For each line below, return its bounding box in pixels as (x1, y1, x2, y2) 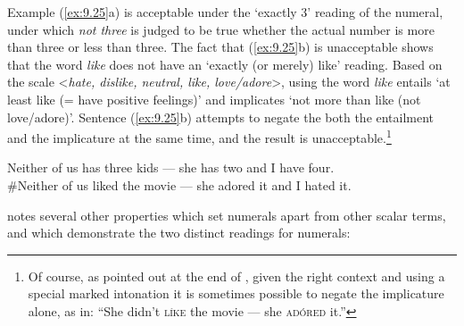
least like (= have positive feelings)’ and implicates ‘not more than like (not (7, 89, 421, 108)
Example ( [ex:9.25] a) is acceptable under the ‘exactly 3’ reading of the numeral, (7, 3, 443, 21)
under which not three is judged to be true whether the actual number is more (7, 20, 435, 38)
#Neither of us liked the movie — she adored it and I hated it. (7, 176, 352, 194)
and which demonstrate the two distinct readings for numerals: (7, 223, 351, 242)
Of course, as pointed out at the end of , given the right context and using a (28, 266, 445, 285)
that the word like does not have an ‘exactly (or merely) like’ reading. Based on (7, 54, 443, 73)
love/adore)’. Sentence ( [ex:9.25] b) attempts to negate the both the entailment (7, 107, 435, 126)
